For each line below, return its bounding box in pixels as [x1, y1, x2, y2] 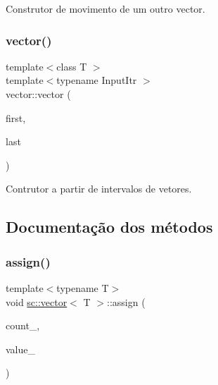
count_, [6, 318, 40, 333]
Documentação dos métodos [6, 216, 213, 238]
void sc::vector [6, 294, 68, 309]
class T [56, 59, 87, 73]
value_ [6, 341, 35, 356]
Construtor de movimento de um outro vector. [6, 1, 205, 16]
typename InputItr [56, 73, 137, 87]
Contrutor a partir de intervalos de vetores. [6, 181, 192, 196]
